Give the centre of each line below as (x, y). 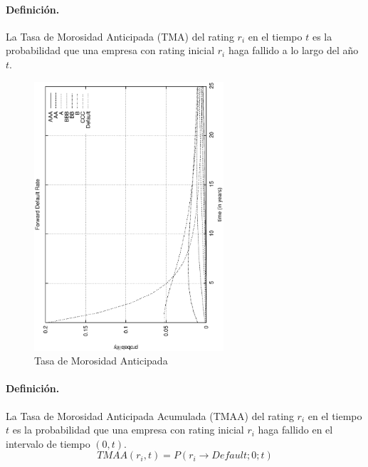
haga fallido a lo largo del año (293, 50)
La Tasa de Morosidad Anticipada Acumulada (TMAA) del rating (150, 415)
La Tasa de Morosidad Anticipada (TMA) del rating (120, 36)
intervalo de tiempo (48, 443)
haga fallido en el (295, 430)
